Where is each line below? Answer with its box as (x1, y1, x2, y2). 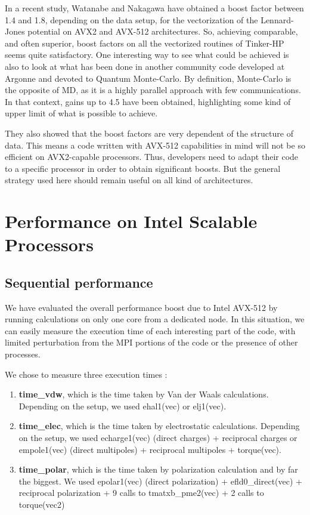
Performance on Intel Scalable (5, 209, 258, 233)
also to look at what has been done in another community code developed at (5, 60, 285, 72)
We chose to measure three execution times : (5, 368, 168, 380)
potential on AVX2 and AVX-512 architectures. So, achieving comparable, (27, 25, 298, 38)
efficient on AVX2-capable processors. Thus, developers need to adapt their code (5, 150, 299, 163)
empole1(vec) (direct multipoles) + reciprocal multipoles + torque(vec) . (18, 443, 281, 455)
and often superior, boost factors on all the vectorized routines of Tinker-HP (5, 36, 284, 49)
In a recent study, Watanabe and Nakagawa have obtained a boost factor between (5, 2, 304, 14)
